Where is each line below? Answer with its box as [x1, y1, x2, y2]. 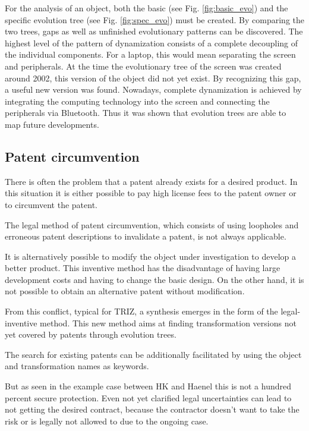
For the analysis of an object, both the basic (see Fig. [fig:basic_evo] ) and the [5, 2, 288, 14]
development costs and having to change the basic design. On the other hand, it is [5, 273, 304, 285]
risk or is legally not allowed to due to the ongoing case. [5, 414, 209, 427]
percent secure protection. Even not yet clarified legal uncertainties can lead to [5, 391, 292, 404]
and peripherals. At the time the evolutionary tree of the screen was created [5, 59, 282, 72]
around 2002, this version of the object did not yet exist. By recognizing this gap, [5, 71, 301, 84]
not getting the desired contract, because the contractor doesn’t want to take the [5, 403, 299, 416]
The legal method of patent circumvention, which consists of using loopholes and [5, 218, 299, 231]
